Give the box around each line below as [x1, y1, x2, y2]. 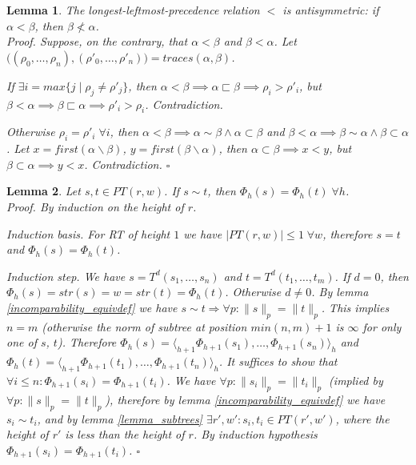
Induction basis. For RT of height [6, 225, 170, 242]
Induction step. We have [6, 267, 126, 284]
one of [6, 334, 37, 351]
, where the [335, 410, 390, 427]
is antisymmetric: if [282, 2, 379, 18]
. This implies [321, 299, 390, 315]
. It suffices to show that [218, 353, 338, 370]
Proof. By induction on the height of [6, 198, 184, 214]
